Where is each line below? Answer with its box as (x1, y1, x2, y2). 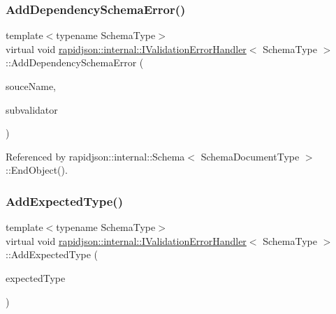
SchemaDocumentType (200, 149, 300, 163)
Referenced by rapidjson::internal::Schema (6, 149, 185, 163)
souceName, (6, 79, 57, 93)
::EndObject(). (6, 163, 68, 177)
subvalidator (6, 102, 58, 117)
